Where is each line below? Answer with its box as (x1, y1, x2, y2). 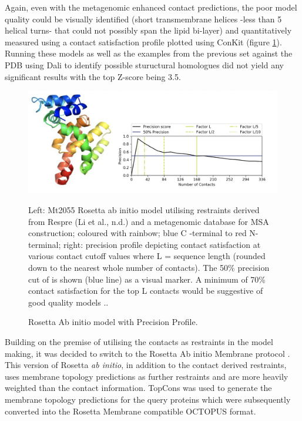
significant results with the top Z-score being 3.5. (5, 70, 181, 82)
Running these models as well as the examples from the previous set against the (5, 47, 293, 59)
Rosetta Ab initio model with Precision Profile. (28, 316, 198, 328)
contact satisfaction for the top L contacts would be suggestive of (28, 284, 263, 297)
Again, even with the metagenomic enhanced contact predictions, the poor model (5, 1, 297, 13)
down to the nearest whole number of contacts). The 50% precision (28, 261, 270, 274)
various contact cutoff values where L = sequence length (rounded (28, 250, 266, 262)
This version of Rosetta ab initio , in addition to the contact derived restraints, (5, 359, 287, 371)
